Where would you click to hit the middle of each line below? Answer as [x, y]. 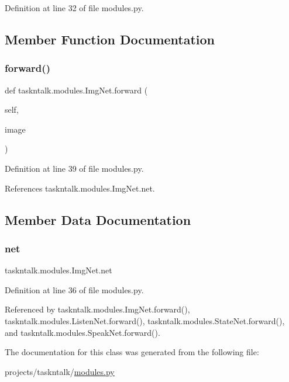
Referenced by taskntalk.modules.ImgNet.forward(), [97, 309]
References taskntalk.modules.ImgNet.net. [80, 188]
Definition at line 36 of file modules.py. [74, 289]
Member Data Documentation [98, 219]
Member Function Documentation [110, 39]
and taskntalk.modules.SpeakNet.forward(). [82, 332]
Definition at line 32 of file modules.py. [74, 8]
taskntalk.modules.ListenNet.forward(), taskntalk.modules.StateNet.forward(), [145, 320]
